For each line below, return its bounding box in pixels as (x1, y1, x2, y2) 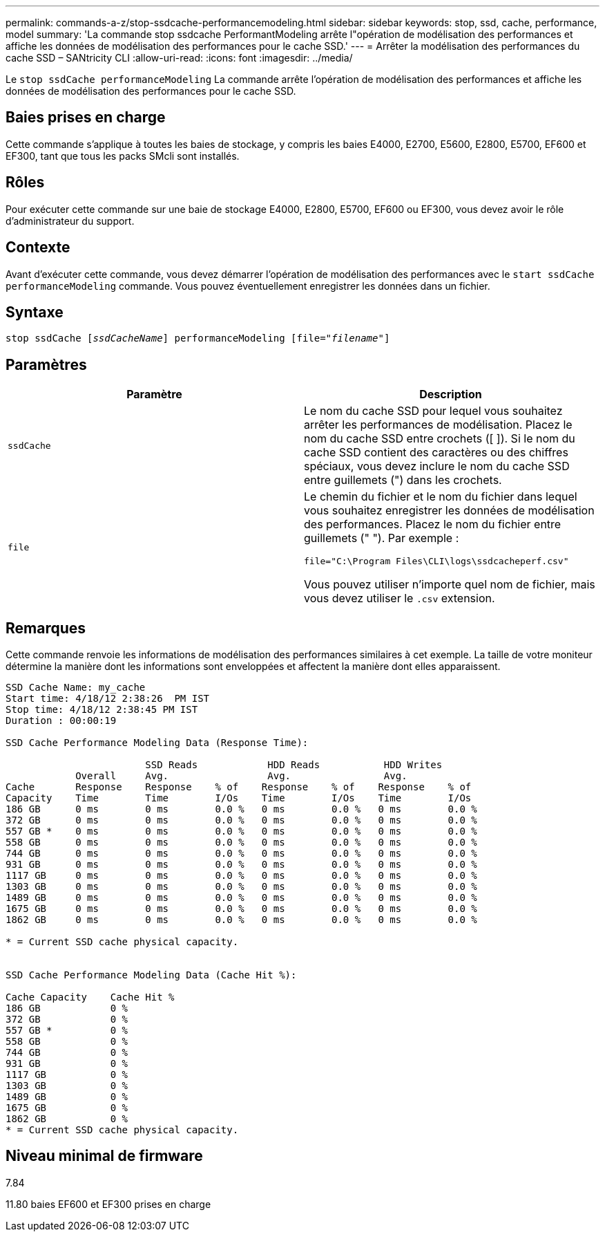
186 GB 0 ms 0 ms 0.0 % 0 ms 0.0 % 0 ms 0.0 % (6, 803, 477, 815)
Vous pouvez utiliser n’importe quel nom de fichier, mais (304, 577, 595, 592)
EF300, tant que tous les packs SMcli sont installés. (6, 149, 240, 162)
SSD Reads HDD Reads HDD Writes (145, 759, 443, 771)
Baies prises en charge (6, 109, 166, 127)
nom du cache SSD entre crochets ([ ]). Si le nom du (304, 431, 575, 446)
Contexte (6, 239, 70, 257)
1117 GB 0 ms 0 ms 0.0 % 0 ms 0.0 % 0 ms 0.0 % (6, 870, 477, 882)
